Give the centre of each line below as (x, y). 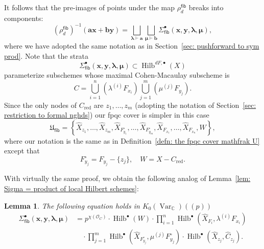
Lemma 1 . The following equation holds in (72, 205)
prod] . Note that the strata (46, 55)
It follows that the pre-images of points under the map (89, 7)
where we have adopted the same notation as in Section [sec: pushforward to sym (132, 46)
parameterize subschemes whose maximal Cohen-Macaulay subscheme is (117, 74)
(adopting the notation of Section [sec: (196, 105)
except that (22, 151)
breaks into (206, 7)
